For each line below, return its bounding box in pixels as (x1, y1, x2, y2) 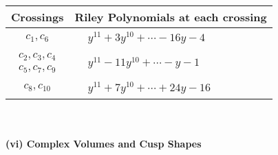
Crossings (11, 9, 64, 25)
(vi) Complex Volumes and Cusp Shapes (6, 136, 202, 151)
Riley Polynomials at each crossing (74, 9, 267, 25)
